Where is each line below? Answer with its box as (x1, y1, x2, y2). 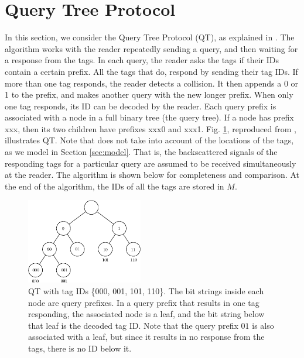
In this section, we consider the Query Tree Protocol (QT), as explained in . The (5, 31, 295, 43)
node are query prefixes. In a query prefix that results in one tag (28, 296, 259, 308)
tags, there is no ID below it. (28, 342, 132, 354)
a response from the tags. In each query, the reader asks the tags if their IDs (5, 54, 279, 66)
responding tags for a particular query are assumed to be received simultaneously (5, 157, 296, 169)
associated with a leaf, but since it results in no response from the (28, 331, 265, 343)
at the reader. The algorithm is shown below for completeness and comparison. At (5, 168, 299, 181)
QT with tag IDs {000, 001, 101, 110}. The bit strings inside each (28, 285, 264, 297)
